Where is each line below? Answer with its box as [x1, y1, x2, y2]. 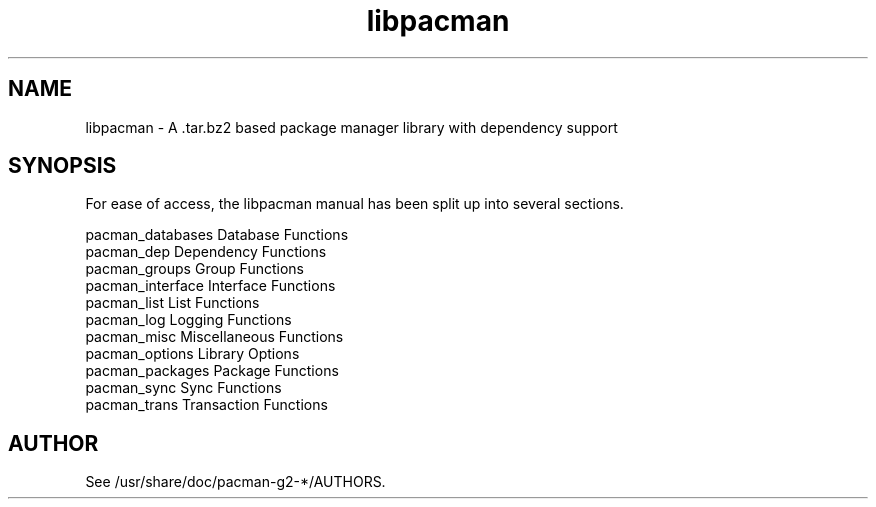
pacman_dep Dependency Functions [85, 243, 327, 261]
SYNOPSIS [8, 153, 117, 179]
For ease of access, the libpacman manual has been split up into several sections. [85, 195, 624, 213]
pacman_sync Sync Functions [85, 379, 282, 397]
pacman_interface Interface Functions [85, 277, 336, 295]
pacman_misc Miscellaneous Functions [85, 328, 344, 346]
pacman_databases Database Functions [85, 226, 349, 244]
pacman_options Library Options [85, 345, 300, 363]
